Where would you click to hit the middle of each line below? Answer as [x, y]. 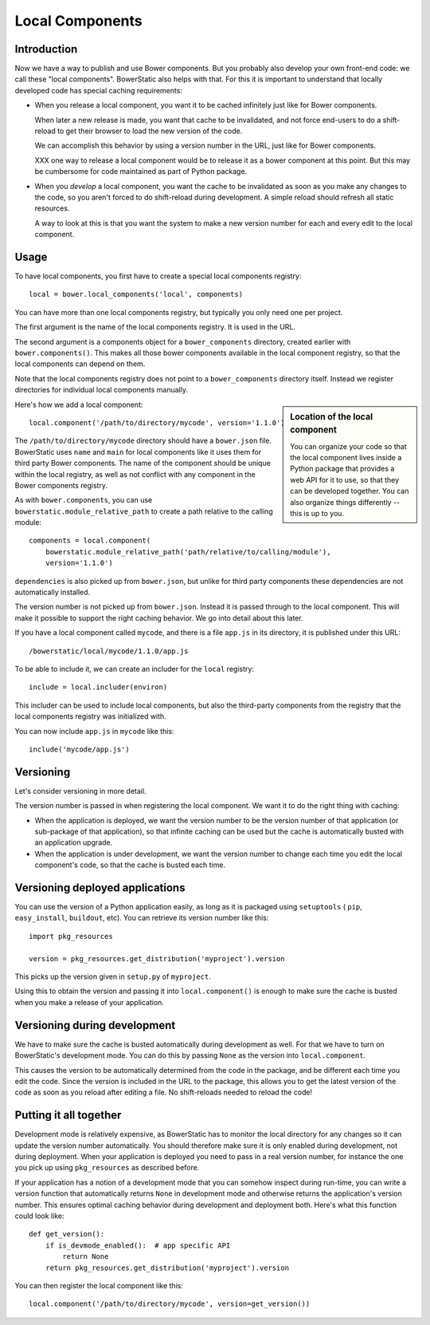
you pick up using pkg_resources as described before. [107, 1168]
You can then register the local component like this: [99, 1285]
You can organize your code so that [348, 446]
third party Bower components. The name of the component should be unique [143, 463]
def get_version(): [67, 1234]
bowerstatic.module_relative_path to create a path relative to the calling [144, 511]
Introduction [46, 49]
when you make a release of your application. [90, 1002]
